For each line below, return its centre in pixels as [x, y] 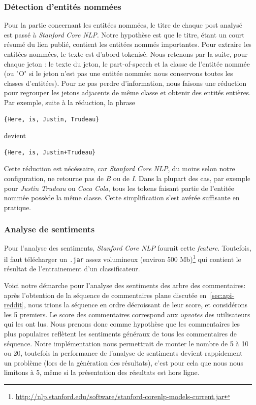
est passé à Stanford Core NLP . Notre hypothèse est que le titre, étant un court [124, 34]
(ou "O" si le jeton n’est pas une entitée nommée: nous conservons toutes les [119, 73]
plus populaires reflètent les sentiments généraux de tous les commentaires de [120, 333]
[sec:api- [222, 295]
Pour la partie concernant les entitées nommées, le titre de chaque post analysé [123, 25]
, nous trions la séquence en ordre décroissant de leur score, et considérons [136, 305]
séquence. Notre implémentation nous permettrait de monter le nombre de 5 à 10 [126, 343]
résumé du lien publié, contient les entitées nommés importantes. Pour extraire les [128, 44]
